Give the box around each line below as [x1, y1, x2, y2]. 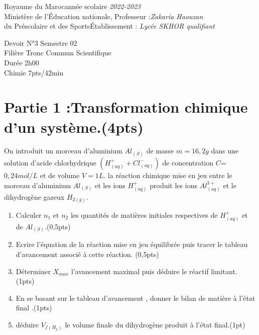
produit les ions [150, 180, 197, 190]
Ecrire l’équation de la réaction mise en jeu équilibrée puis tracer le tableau [16, 239, 248, 249]
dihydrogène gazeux [4, 192, 65, 202]
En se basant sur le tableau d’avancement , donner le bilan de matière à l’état [16, 292, 255, 303]
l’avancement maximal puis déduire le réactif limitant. [71, 266, 237, 276]
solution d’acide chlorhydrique [4, 157, 96, 168]
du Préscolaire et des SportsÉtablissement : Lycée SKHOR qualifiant [4, 21, 215, 31]
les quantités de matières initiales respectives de [70, 209, 218, 220]
